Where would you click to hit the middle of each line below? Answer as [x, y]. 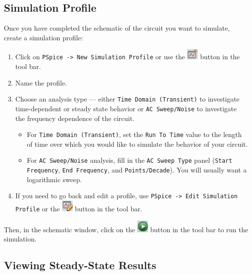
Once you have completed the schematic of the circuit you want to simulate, [117, 28]
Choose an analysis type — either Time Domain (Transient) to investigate [127, 99]
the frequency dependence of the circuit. [75, 118]
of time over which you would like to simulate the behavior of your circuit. [137, 144]
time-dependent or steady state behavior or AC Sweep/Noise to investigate [126, 108]
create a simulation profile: [44, 37]
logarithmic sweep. [54, 179]
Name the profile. [41, 82]
